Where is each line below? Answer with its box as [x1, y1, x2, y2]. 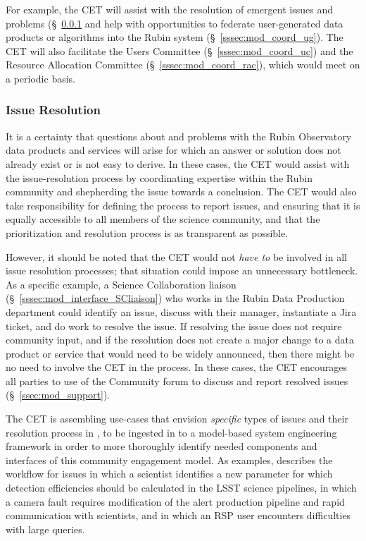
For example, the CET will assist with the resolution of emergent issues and [6, 2, 333, 16]
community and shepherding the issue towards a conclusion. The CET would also [6, 184, 357, 199]
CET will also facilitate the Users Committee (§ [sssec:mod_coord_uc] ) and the [6, 43, 353, 58]
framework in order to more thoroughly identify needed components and [6, 439, 317, 454]
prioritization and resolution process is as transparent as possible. [6, 225, 289, 240]
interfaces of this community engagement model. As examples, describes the [6, 452, 333, 467]
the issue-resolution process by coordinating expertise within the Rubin [6, 170, 313, 185]
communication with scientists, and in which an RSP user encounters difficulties [6, 508, 351, 523]
